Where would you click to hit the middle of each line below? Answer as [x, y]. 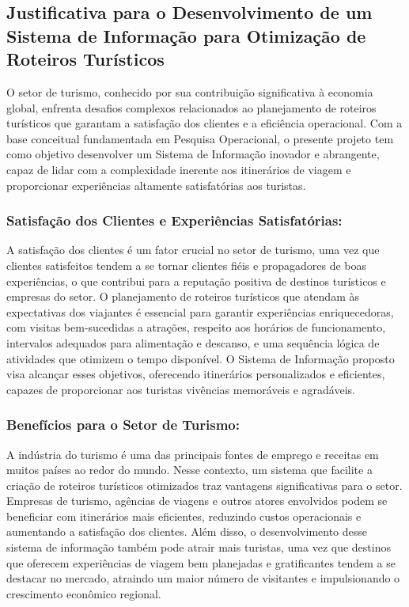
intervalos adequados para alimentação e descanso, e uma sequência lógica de [193, 342]
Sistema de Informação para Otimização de [186, 35]
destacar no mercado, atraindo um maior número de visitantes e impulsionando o [203, 578]
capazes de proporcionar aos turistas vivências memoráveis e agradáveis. [181, 389]
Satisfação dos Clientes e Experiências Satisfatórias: [174, 220]
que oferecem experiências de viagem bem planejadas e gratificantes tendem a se [201, 562]
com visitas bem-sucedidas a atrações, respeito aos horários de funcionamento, [196, 327]
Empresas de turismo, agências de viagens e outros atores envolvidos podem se [197, 501]
